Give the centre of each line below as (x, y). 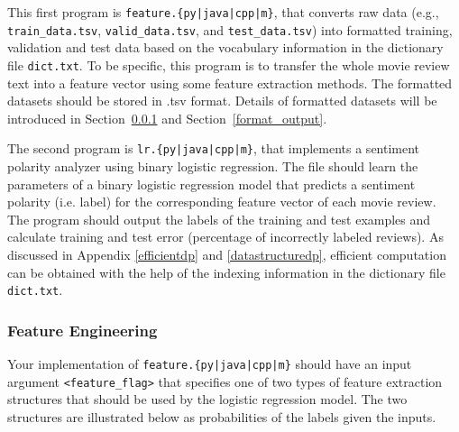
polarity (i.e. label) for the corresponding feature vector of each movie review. (222, 202)
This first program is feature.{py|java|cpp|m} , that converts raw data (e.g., (223, 12)
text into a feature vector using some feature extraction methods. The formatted (230, 83)
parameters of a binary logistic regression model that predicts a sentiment (211, 184)
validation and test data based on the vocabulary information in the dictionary (225, 47)
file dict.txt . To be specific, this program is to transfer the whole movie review (229, 64)
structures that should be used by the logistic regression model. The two (207, 399)
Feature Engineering (83, 330)
